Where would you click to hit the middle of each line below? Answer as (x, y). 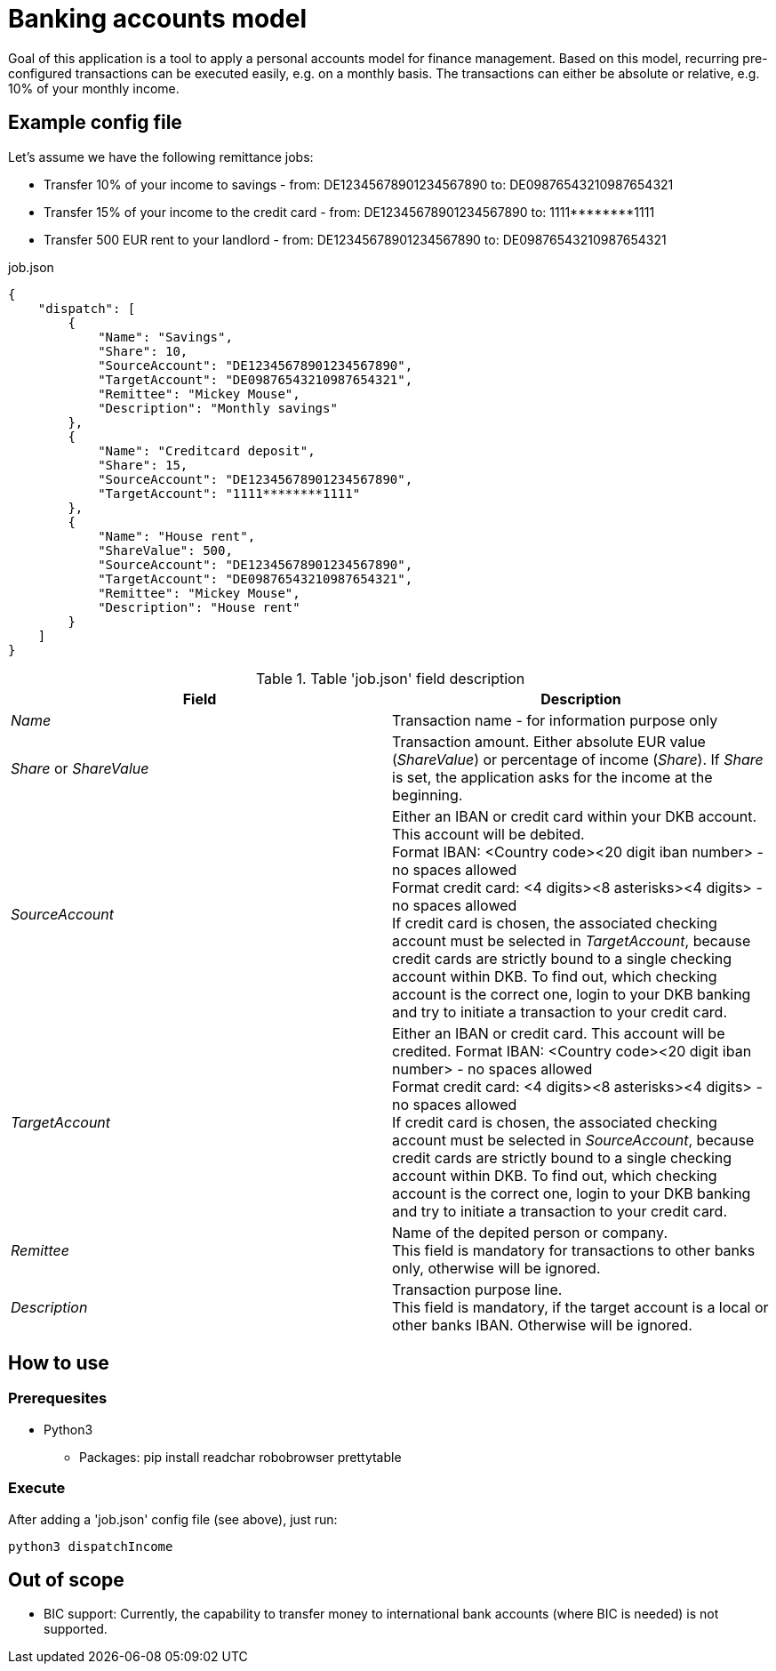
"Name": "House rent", (177, 536)
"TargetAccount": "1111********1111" (229, 493)
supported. (76, 1629)
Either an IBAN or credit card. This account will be (559, 1033)
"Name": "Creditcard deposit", (207, 450)
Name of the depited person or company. (530, 1232)
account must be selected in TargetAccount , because (572, 940)
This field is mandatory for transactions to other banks (574, 1250)
